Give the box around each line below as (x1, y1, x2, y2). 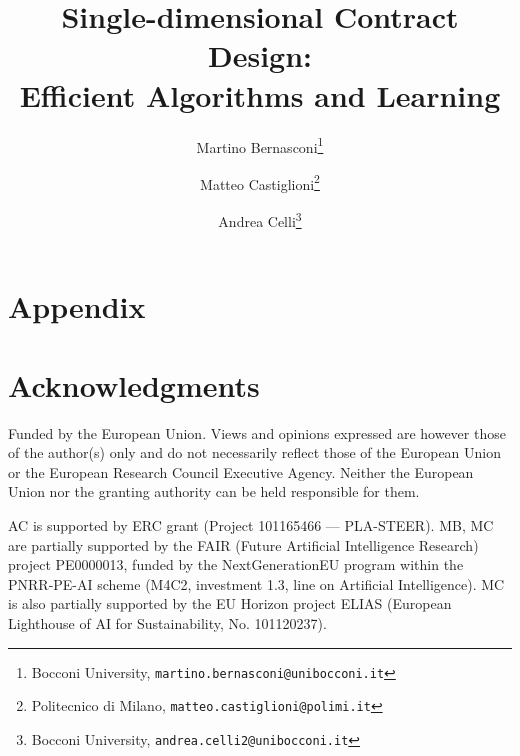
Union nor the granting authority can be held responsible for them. (8, 481, 420, 502)
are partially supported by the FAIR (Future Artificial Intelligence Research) (8, 534, 479, 555)
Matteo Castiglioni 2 (200, 170, 320, 194)
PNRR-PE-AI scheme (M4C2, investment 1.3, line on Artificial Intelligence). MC (8, 573, 505, 594)
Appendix (8, 286, 146, 327)
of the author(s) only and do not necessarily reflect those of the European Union (8, 442, 502, 463)
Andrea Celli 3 (218, 208, 302, 231)
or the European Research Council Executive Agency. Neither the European (8, 461, 474, 482)
